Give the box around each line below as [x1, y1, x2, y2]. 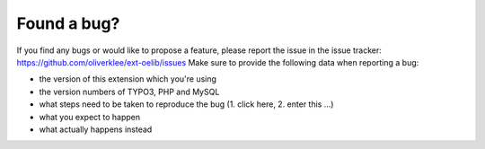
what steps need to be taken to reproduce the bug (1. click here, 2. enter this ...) [39, 99, 334, 110]
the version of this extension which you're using [39, 74, 217, 84]
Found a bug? [16, 13, 120, 33]
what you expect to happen [39, 111, 141, 122]
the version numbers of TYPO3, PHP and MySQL [39, 86, 220, 97]
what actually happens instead [39, 124, 153, 135]
